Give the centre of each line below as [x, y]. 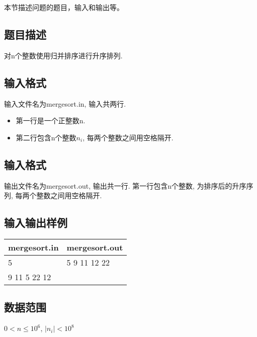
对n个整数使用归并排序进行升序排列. [63, 55]
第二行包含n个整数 [46, 137]
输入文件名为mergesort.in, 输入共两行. [65, 103]
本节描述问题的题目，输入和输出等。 [64, 7]
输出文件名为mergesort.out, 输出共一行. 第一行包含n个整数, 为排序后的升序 [125, 185]
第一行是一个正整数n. [51, 120]
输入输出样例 [36, 223]
